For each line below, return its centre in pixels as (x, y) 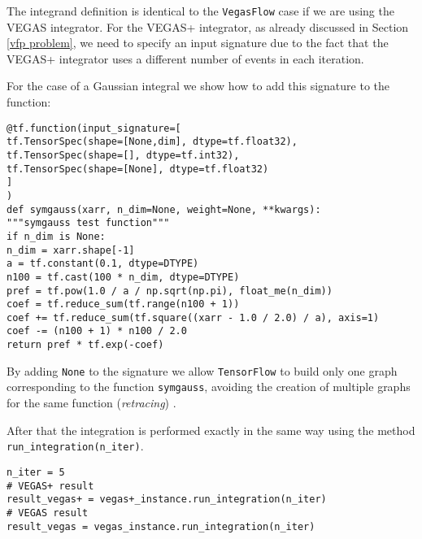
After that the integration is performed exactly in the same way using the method (211, 430)
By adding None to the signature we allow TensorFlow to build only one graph (202, 370)
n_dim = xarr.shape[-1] (71, 250)
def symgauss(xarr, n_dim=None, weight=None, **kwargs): (164, 209)
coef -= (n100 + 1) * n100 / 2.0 (97, 331)
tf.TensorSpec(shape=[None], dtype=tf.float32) (138, 169)
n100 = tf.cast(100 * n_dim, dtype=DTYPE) (123, 277)
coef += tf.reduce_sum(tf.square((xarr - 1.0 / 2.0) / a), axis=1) (193, 317)
